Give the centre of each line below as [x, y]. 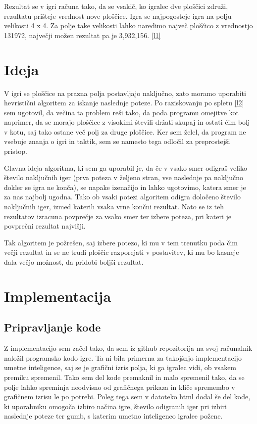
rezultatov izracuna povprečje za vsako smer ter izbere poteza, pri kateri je [118, 216]
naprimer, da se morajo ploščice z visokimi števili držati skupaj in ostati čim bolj [127, 122]
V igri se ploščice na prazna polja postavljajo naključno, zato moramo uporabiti [125, 93]
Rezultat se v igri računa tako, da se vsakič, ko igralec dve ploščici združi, [116, 6]
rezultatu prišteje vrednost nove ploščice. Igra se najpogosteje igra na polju [118, 16]
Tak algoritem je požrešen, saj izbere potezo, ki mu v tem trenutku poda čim [121, 242]
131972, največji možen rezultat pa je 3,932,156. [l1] [82, 35]
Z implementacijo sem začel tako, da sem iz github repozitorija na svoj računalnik [128, 348]
